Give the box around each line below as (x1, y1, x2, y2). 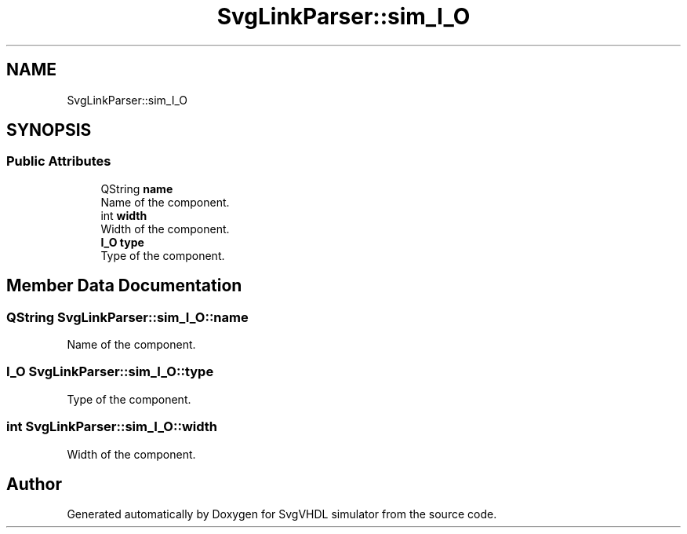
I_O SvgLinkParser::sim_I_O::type (6, 364, 214, 380)
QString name (100, 181, 173, 196)
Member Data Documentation (6, 276, 242, 296)
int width (100, 208, 147, 222)
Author (6, 474, 62, 494)
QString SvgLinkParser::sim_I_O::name (6, 309, 249, 325)
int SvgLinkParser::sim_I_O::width (6, 419, 217, 435)
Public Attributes (6, 153, 111, 170)
